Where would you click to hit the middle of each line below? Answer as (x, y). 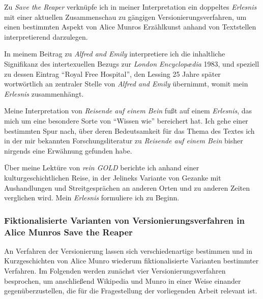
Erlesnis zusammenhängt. (44, 93)
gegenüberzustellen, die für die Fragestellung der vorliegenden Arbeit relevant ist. (131, 291)
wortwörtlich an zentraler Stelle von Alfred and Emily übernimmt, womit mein (126, 84)
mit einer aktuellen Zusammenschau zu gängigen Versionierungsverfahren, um (125, 17)
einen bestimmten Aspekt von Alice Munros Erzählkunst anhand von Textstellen (130, 27)
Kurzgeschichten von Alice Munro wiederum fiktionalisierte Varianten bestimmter (131, 261)
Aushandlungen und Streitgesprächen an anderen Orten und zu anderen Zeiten (127, 187)
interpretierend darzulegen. (46, 36)
